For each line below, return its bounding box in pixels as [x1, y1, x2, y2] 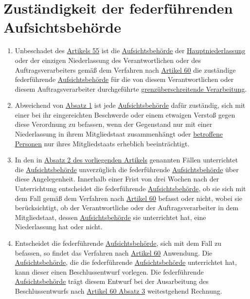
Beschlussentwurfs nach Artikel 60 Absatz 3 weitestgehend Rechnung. [15, 285, 222, 296]
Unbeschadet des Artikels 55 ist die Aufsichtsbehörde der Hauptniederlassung [15, 45, 246, 56]
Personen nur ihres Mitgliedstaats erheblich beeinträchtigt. [15, 138, 190, 148]
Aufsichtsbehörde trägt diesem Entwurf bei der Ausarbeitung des [15, 276, 209, 286]
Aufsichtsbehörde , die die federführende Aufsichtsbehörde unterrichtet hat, [15, 257, 237, 267]
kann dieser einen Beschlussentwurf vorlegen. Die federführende [15, 266, 204, 277]
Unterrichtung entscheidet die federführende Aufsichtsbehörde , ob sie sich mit [15, 183, 246, 194]
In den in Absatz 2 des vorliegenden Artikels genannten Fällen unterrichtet [15, 155, 238, 165]
